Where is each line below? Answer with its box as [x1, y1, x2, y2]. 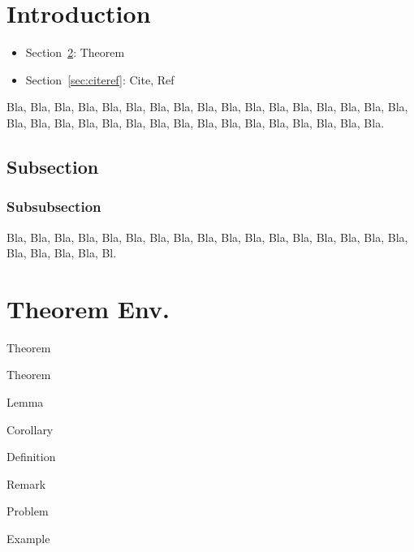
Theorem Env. [6, 291, 170, 325]
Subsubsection [6, 196, 101, 217]
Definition [6, 448, 56, 465]
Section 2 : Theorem [25, 44, 125, 61]
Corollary [6, 420, 54, 438]
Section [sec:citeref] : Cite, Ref [25, 71, 175, 88]
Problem [6, 502, 49, 520]
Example [6, 529, 50, 546]
